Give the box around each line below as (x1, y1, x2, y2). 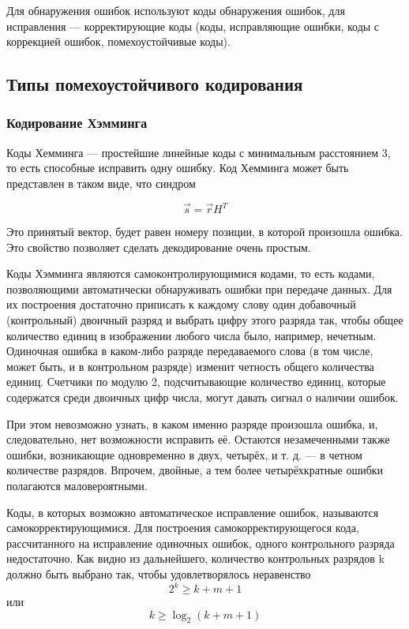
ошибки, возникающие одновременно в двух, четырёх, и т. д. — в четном (6, 446, 362, 462)
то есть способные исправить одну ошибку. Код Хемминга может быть (6, 159, 349, 176)
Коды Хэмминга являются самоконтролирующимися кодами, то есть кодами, (6, 265, 375, 282)
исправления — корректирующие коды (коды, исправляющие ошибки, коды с (6, 17, 380, 34)
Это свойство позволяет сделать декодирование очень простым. (6, 238, 311, 255)
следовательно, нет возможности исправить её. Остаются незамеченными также (6, 431, 390, 447)
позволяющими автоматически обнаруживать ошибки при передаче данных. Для (6, 280, 392, 297)
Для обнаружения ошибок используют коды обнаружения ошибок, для (6, 2, 345, 18)
